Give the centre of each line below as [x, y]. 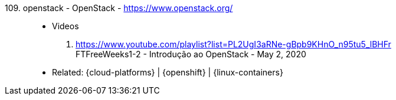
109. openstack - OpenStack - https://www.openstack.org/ [119, 8]
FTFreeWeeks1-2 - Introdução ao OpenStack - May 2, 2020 [191, 54]
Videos [66, 26]
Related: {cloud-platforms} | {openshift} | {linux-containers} [168, 72]
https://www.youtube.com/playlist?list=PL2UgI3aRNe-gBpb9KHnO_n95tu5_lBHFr [233, 44]
